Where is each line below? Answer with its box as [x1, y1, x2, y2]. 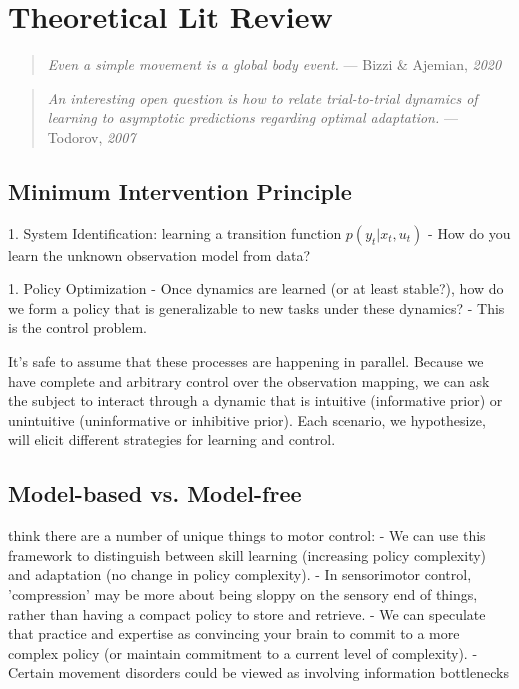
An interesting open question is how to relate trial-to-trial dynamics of [47, 87, 478, 108]
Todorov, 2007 [47, 126, 136, 147]
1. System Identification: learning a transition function [8, 222, 342, 243]
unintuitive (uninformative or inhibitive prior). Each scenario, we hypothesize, [8, 409, 486, 430]
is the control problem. [8, 317, 147, 338]
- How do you [428, 222, 511, 243]
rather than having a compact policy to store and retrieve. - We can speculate [8, 603, 486, 624]
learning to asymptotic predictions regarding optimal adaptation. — [47, 107, 458, 128]
